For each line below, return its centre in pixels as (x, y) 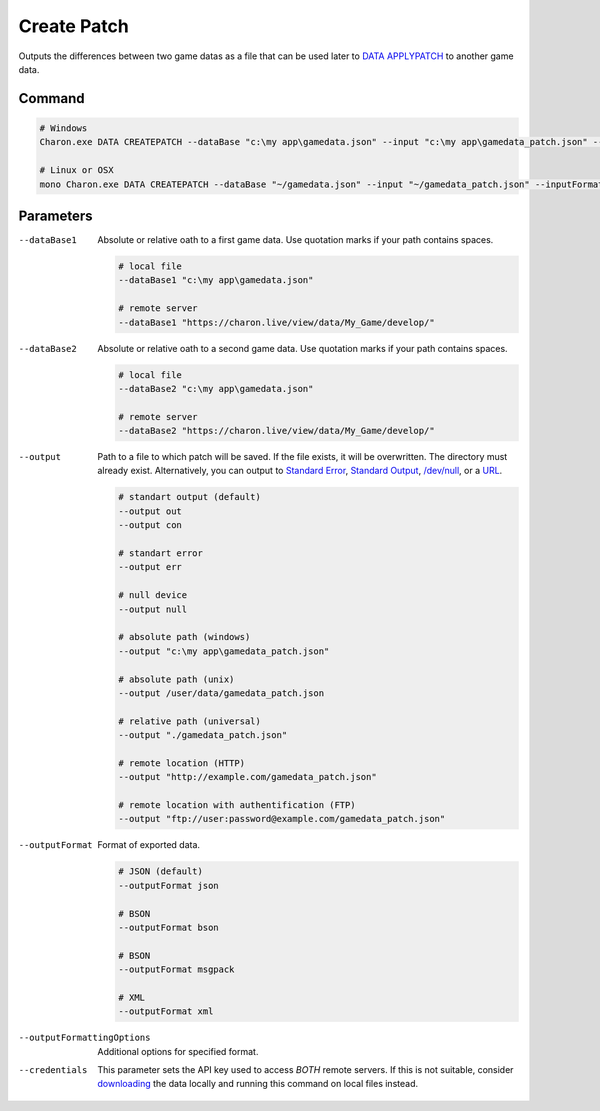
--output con (150, 525)
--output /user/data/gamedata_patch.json (221, 693)
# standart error (161, 553)
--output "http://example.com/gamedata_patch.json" (247, 777)
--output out (150, 511)
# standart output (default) (190, 497)
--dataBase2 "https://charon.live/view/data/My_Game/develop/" (276, 431)
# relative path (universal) (190, 721)
